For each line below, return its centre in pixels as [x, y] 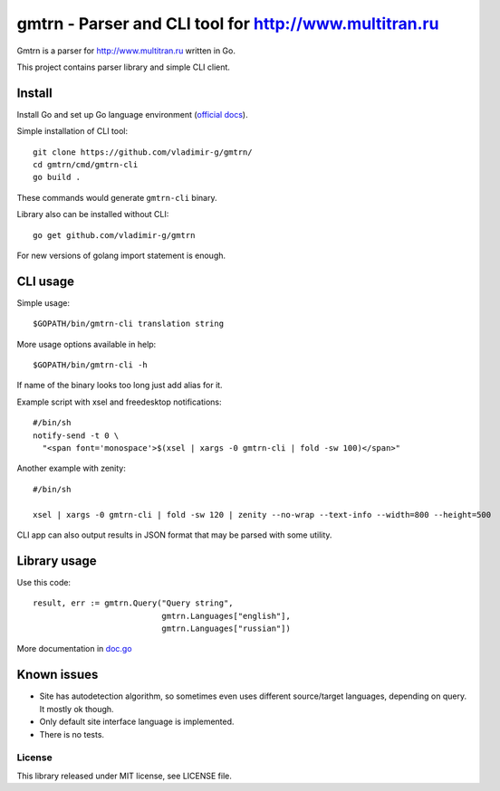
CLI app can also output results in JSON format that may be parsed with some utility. [174, 535]
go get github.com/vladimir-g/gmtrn [114, 235]
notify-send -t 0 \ [76, 435]
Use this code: [44, 582]
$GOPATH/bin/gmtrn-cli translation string [129, 324]
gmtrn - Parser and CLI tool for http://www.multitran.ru [228, 24]
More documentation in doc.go [74, 649]
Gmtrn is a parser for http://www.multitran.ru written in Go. [126, 51]
